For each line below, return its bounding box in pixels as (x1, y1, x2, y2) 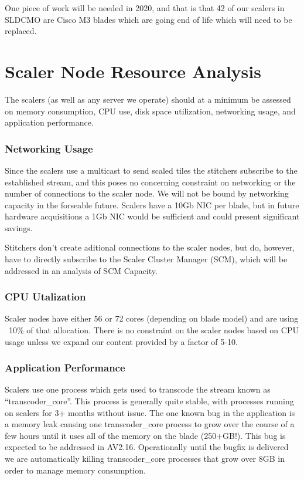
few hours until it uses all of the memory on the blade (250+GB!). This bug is (5, 429, 286, 441)
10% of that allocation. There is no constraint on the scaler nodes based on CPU (8, 324, 299, 336)
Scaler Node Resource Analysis (5, 59, 261, 83)
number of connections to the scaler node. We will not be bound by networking (5, 187, 289, 200)
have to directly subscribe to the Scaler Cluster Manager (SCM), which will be (5, 253, 288, 265)
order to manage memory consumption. (5, 464, 146, 476)
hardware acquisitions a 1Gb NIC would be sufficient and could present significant (5, 210, 300, 222)
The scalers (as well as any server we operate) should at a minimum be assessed (5, 93, 291, 105)
